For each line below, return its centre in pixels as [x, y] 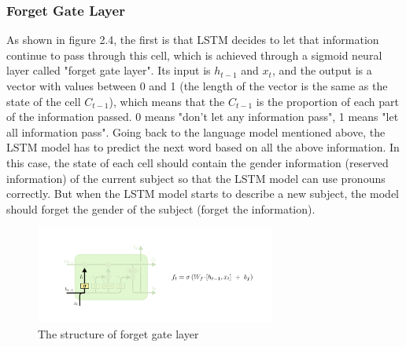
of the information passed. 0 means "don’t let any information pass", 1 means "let [203, 117]
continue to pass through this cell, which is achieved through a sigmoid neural [194, 55]
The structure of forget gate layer [118, 333]
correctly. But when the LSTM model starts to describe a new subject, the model [203, 194]
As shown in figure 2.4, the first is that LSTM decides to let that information [193, 40]
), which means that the [167, 101]
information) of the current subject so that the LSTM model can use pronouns [196, 178]
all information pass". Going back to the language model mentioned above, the [196, 131]
